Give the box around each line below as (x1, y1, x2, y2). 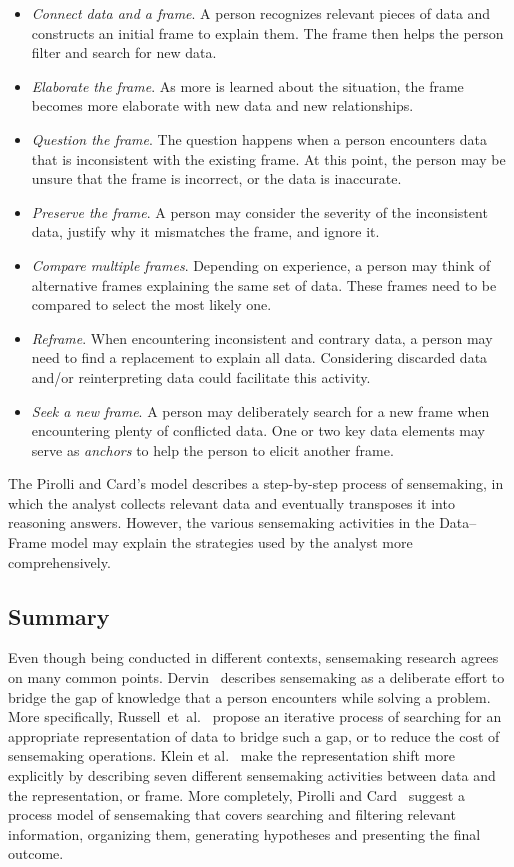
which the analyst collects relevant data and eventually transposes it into (8, 492, 455, 513)
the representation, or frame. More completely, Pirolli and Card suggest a (8, 784, 465, 805)
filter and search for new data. (31, 42, 217, 63)
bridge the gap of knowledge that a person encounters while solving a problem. (8, 686, 491, 707)
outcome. (8, 843, 64, 864)
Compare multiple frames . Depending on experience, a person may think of (31, 254, 491, 275)
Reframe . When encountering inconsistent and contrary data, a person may (31, 327, 493, 348)
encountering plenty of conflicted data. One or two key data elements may (31, 420, 485, 441)
